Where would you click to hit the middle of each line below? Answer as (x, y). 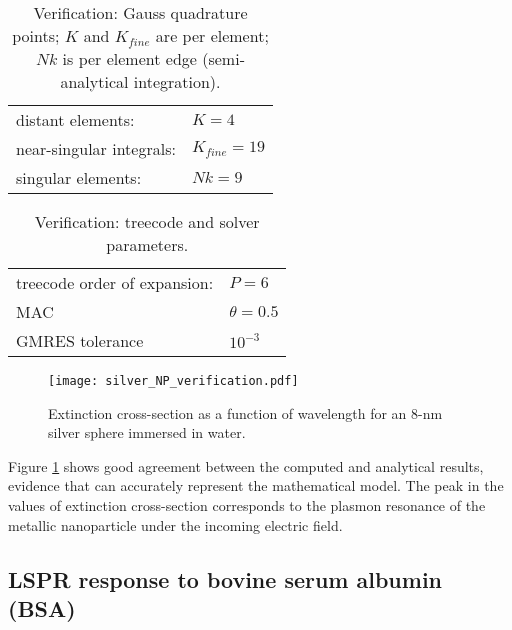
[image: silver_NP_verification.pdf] (173, 381)
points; (36, 35)
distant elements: (75, 119)
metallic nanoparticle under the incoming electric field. (175, 524)
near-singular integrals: (96, 148)
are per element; (212, 35)
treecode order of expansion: (115, 282)
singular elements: (79, 177)
